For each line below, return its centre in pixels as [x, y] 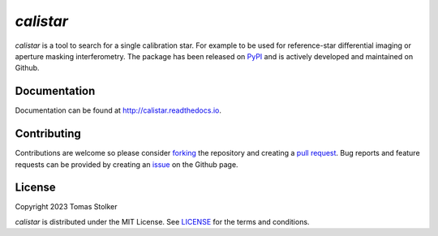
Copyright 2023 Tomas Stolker [66, 207]
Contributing [48, 134]
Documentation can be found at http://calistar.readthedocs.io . [118, 110]
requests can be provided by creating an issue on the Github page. [127, 164]
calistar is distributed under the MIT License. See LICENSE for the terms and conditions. [162, 221]
